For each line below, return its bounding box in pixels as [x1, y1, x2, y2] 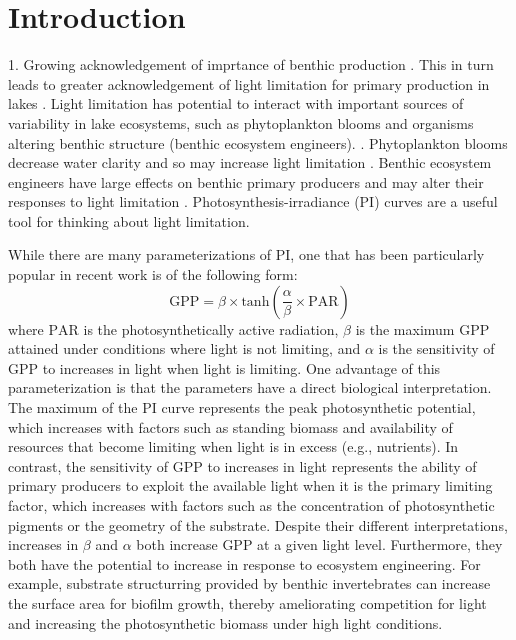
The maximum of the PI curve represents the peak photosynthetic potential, [8, 397, 476, 418]
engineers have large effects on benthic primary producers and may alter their [8, 171, 484, 192]
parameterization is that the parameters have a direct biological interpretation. [8, 377, 492, 398]
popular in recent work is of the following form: [8, 264, 298, 285]
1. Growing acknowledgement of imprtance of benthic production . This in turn [8, 54, 494, 75]
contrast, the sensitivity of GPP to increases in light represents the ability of [8, 455, 477, 476]
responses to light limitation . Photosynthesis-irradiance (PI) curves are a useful [8, 191, 498, 212]
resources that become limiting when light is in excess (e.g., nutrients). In [8, 436, 459, 457]
